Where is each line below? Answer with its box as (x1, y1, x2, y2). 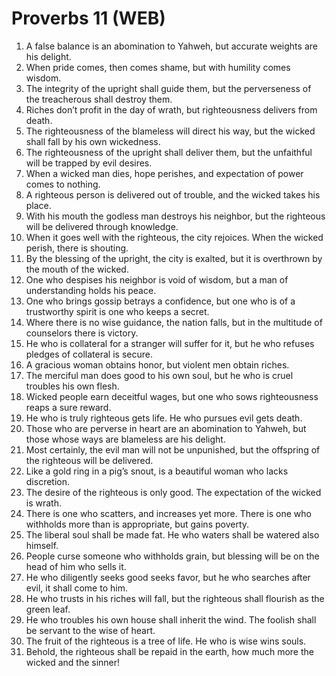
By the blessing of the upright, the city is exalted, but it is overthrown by (25, 252, 323, 264)
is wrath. (25, 497, 62, 509)
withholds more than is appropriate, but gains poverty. (25, 518, 250, 530)
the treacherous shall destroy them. (25, 93, 173, 105)
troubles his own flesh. (25, 380, 120, 392)
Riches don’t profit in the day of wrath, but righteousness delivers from (25, 103, 318, 116)
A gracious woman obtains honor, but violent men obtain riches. (25, 358, 290, 371)
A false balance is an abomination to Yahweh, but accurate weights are (25, 40, 318, 52)
